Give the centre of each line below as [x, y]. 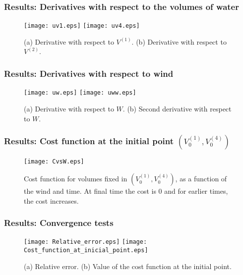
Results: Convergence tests [59, 223]
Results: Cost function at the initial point [89, 141]
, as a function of [201, 179]
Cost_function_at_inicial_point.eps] [86, 250]
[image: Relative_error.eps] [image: [86, 242]
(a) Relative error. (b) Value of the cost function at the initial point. [128, 266]
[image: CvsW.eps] [54, 162]
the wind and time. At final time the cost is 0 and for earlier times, [126, 191]
